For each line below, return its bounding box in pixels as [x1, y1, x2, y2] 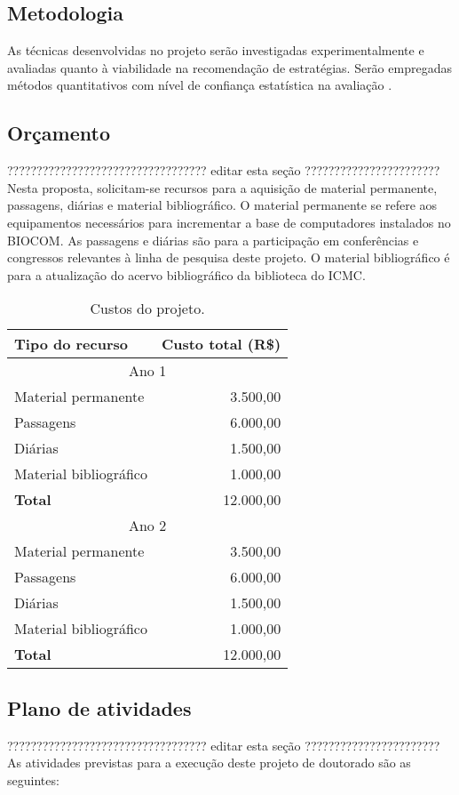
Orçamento [7, 119, 110, 147]
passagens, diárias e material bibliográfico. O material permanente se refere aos [7, 196, 438, 214]
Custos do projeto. [90, 298, 205, 319]
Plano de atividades [7, 694, 192, 721]
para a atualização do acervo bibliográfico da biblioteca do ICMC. [7, 265, 366, 284]
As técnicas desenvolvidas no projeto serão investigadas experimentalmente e [7, 41, 424, 60]
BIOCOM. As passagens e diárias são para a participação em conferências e [7, 230, 419, 249]
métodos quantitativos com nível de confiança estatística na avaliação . [7, 76, 392, 94]
